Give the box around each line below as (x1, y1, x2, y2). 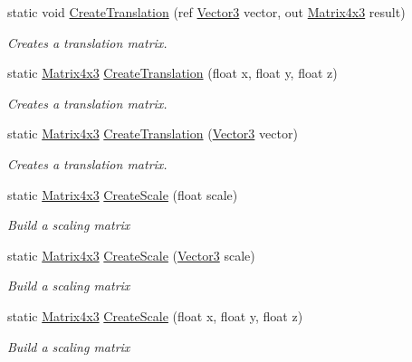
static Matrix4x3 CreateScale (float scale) (7, 185, 238, 204)
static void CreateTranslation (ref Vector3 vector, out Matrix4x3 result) (7, 3, 406, 21)
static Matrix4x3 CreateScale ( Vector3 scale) (7, 245, 255, 264)
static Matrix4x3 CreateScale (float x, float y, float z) (7, 306, 303, 325)
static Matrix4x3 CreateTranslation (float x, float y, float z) (7, 63, 338, 82)
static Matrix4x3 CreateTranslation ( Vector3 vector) (7, 124, 298, 143)
